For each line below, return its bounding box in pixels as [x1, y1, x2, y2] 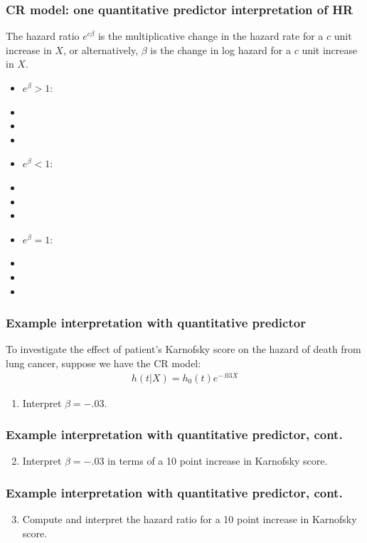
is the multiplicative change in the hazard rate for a [97, 28, 324, 43]
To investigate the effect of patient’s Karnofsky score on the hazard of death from [6, 342, 361, 357]
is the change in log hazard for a [150, 42, 291, 57]
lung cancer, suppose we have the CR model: [6, 355, 201, 370]
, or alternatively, [63, 42, 139, 57]
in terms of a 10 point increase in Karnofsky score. [107, 453, 328, 468]
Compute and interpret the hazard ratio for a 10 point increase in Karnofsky [22, 512, 357, 527]
